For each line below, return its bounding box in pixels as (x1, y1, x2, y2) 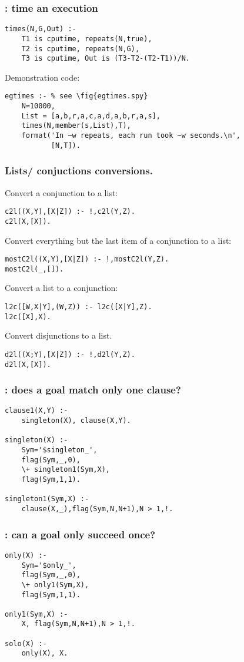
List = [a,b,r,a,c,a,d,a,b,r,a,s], (21, 111, 161, 120)
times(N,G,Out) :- (5, 25, 76, 34)
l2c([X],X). (5, 312, 51, 321)
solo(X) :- (5, 639, 47, 648)
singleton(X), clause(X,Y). (21, 416, 131, 425)
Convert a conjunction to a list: (5, 186, 118, 198)
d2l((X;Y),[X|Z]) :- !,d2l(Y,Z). (5, 350, 135, 359)
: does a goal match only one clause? (5, 382, 181, 397)
